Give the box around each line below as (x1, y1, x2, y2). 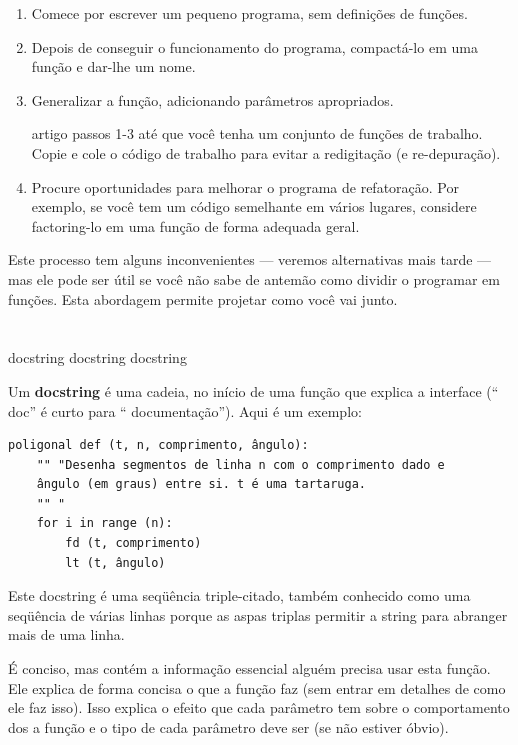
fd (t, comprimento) (65, 536, 202, 551)
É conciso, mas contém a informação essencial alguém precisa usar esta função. (8, 658, 491, 679)
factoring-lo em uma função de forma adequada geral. (31, 215, 360, 236)
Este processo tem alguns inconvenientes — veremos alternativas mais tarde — (8, 249, 492, 270)
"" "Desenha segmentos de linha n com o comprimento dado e (36, 457, 445, 472)
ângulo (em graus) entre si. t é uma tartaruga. (36, 477, 366, 492)
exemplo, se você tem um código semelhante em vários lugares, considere (31, 196, 477, 217)
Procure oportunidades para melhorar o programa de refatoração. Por (31, 176, 459, 197)
